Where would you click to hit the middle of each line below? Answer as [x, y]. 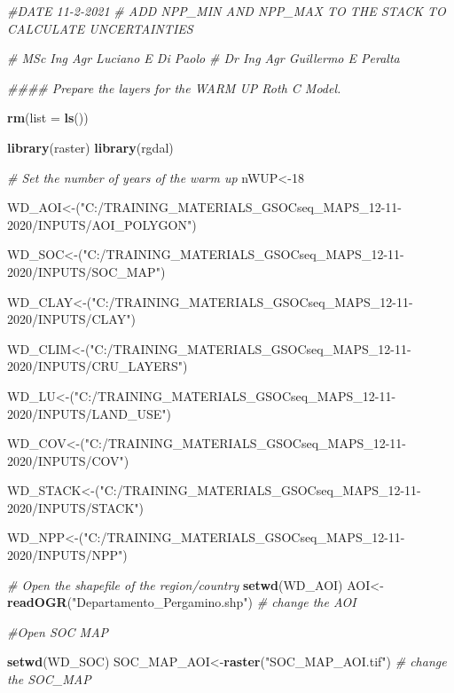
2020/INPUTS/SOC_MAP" [84, 271]
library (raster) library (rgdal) [90, 147]
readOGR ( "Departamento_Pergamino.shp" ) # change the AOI [182, 602]
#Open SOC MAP [58, 631]
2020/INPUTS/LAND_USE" [87, 413]
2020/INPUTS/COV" [66, 460]
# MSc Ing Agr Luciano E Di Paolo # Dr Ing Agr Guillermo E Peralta [204, 58]
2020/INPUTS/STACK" [73, 507]
